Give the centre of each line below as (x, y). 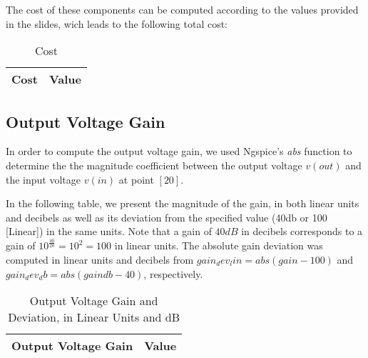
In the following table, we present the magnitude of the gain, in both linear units (183, 203)
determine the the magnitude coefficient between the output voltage (154, 165)
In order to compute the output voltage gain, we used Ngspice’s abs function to (179, 151)
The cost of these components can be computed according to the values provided (182, 9)
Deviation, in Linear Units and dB (94, 317)
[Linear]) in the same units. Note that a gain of (109, 231)
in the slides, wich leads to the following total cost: (117, 23)
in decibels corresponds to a (302, 231)
